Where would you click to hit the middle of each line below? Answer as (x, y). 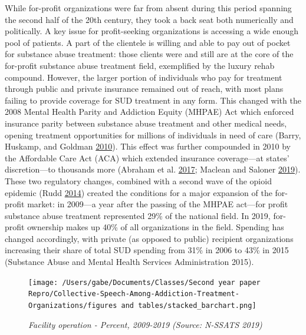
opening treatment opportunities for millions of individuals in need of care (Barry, (153, 135)
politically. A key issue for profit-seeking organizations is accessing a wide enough (152, 31)
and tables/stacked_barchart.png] (189, 305)
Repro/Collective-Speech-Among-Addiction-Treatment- (134, 294)
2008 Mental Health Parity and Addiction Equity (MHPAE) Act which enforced (149, 112)
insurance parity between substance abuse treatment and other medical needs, (146, 123)
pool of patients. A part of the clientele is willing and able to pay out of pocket (148, 42)
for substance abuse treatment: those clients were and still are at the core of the (149, 54)
